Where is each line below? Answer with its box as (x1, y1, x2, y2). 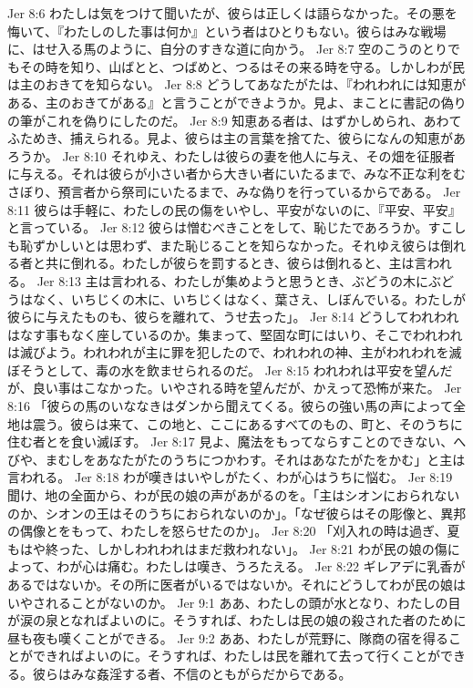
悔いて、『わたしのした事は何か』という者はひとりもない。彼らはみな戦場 (7, 21, 447, 40)
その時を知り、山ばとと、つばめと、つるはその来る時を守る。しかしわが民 (19, 56, 466, 76)
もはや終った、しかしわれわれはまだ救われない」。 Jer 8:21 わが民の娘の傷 (7, 539, 447, 558)
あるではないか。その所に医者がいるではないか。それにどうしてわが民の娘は (7, 575, 467, 593)
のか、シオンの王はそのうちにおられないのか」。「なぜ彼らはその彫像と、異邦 (7, 503, 467, 522)
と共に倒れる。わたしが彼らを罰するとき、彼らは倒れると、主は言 (32, 253, 427, 272)
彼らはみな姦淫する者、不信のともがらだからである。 (32, 663, 352, 683)
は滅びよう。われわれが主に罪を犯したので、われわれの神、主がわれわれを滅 (7, 343, 462, 362)
